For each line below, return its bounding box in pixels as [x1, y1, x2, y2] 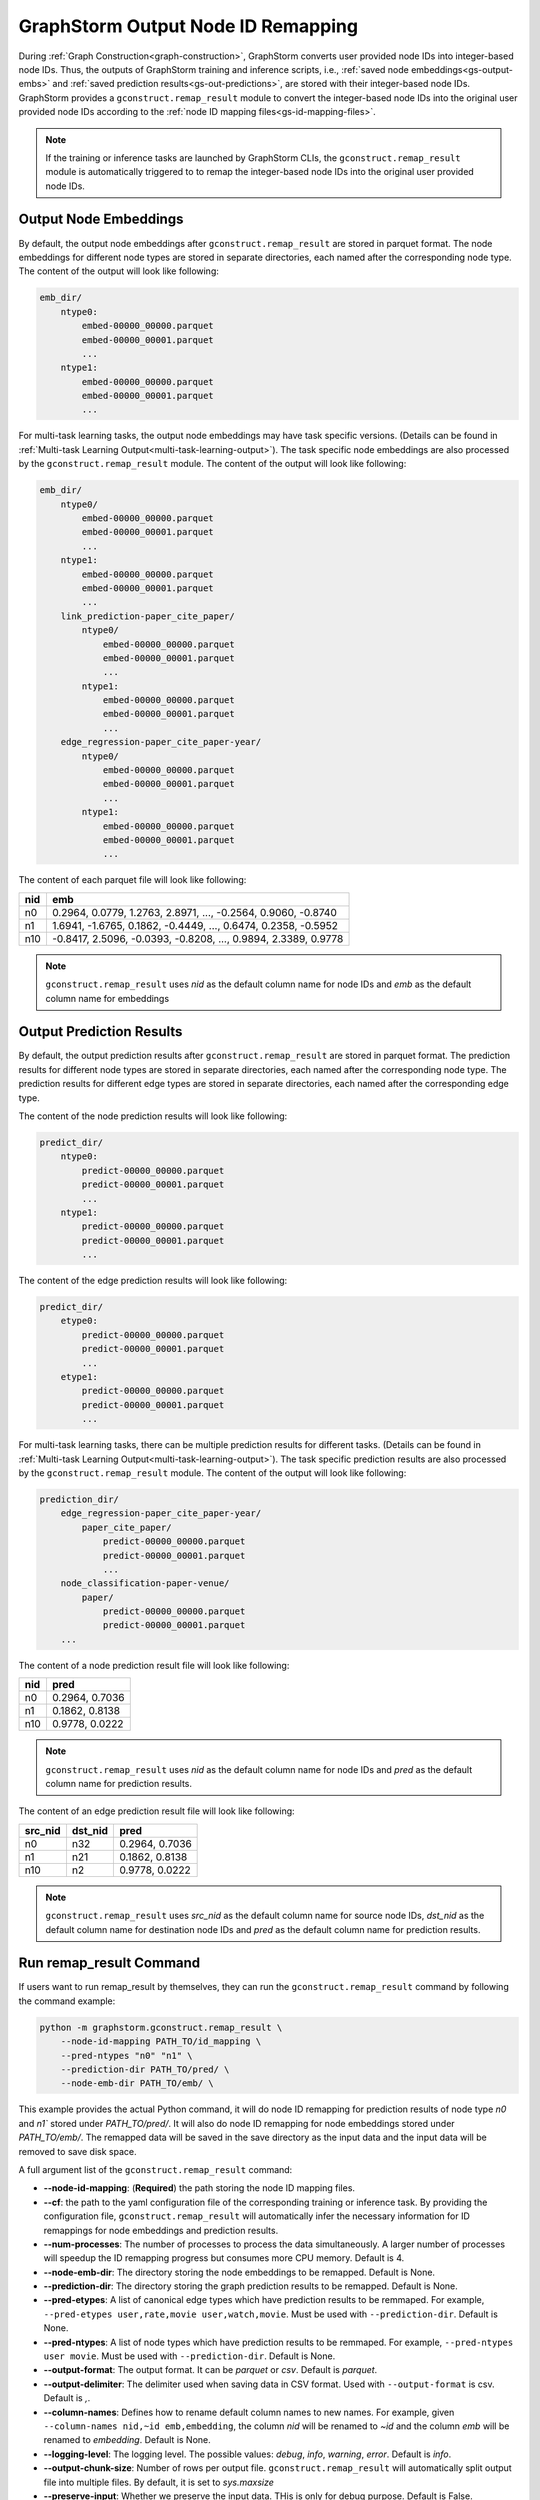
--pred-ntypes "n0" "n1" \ [60, 2050, 194, 2061]
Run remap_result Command [18, 1955, 201, 1972]
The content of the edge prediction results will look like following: [18, 1275, 288, 1287]
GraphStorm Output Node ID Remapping [18, 15, 359, 37]
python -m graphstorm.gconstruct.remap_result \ [39, 2021, 283, 2033]
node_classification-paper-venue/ [60, 1578, 230, 1589]
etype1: [60, 1371, 99, 1383]
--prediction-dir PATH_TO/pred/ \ [60, 2064, 230, 2075]
